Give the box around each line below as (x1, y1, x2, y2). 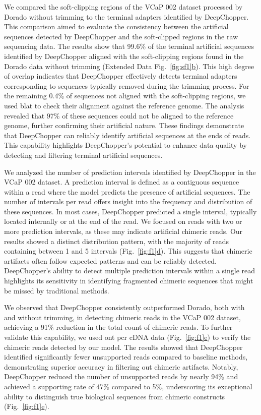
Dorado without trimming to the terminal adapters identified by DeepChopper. (4, 11, 249, 22)
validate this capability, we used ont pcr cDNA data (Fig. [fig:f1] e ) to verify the (4, 332, 251, 342)
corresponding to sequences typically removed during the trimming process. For (4, 80, 249, 91)
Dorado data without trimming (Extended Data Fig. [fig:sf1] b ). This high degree (4, 61, 254, 71)
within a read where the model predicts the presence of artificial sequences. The (4, 186, 250, 197)
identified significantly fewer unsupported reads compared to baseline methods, (4, 351, 248, 362)
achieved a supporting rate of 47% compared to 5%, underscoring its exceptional (4, 381, 252, 391)
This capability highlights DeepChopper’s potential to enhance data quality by (4, 140, 247, 150)
